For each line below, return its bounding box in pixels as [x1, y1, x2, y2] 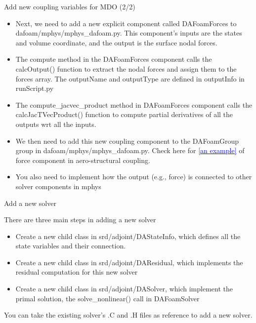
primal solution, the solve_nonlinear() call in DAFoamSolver [15, 293, 200, 303]
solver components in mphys [15, 181, 101, 191]
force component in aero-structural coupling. [15, 155, 150, 165]
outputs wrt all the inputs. [15, 119, 96, 129]
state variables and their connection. [15, 241, 126, 251]
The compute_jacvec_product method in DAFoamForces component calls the [15, 99, 253, 110]
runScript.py [15, 83, 54, 93]
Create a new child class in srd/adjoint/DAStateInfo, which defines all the [15, 231, 241, 241]
